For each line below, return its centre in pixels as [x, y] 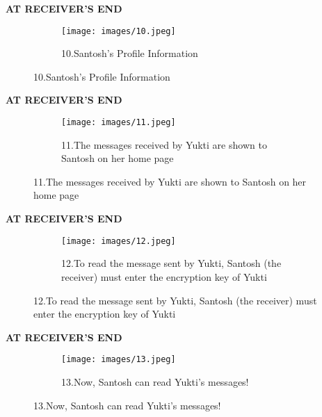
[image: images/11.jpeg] [119, 123]
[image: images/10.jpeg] [119, 31]
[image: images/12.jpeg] [119, 241]
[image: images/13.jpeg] [119, 360]
